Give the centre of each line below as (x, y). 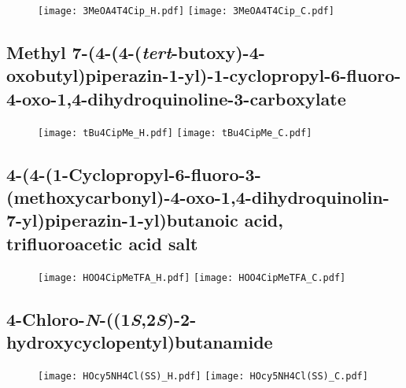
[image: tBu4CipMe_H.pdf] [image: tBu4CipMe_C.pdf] (175, 133)
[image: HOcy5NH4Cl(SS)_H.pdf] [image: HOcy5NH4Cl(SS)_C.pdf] (203, 376)
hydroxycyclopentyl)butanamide (140, 342)
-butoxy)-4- (218, 52)
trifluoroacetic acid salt (102, 243)
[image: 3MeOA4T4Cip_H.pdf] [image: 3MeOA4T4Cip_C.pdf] (186, 11)
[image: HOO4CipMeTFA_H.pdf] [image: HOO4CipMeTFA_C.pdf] (192, 277)
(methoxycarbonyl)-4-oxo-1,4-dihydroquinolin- (198, 197)
